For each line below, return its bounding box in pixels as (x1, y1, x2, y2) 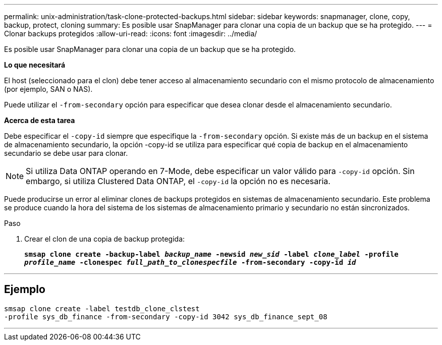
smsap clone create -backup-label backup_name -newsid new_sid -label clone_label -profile (24, 250, 399, 258)
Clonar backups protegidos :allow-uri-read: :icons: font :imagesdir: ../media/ (4, 29, 257, 38)
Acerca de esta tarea (4, 116, 75, 125)
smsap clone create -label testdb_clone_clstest (4, 304, 200, 313)
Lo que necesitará (4, 61, 66, 69)
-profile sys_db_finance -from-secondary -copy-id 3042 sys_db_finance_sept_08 (4, 312, 327, 321)
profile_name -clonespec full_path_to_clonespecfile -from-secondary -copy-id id (24, 258, 356, 266)
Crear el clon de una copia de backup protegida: (24, 235, 185, 243)
